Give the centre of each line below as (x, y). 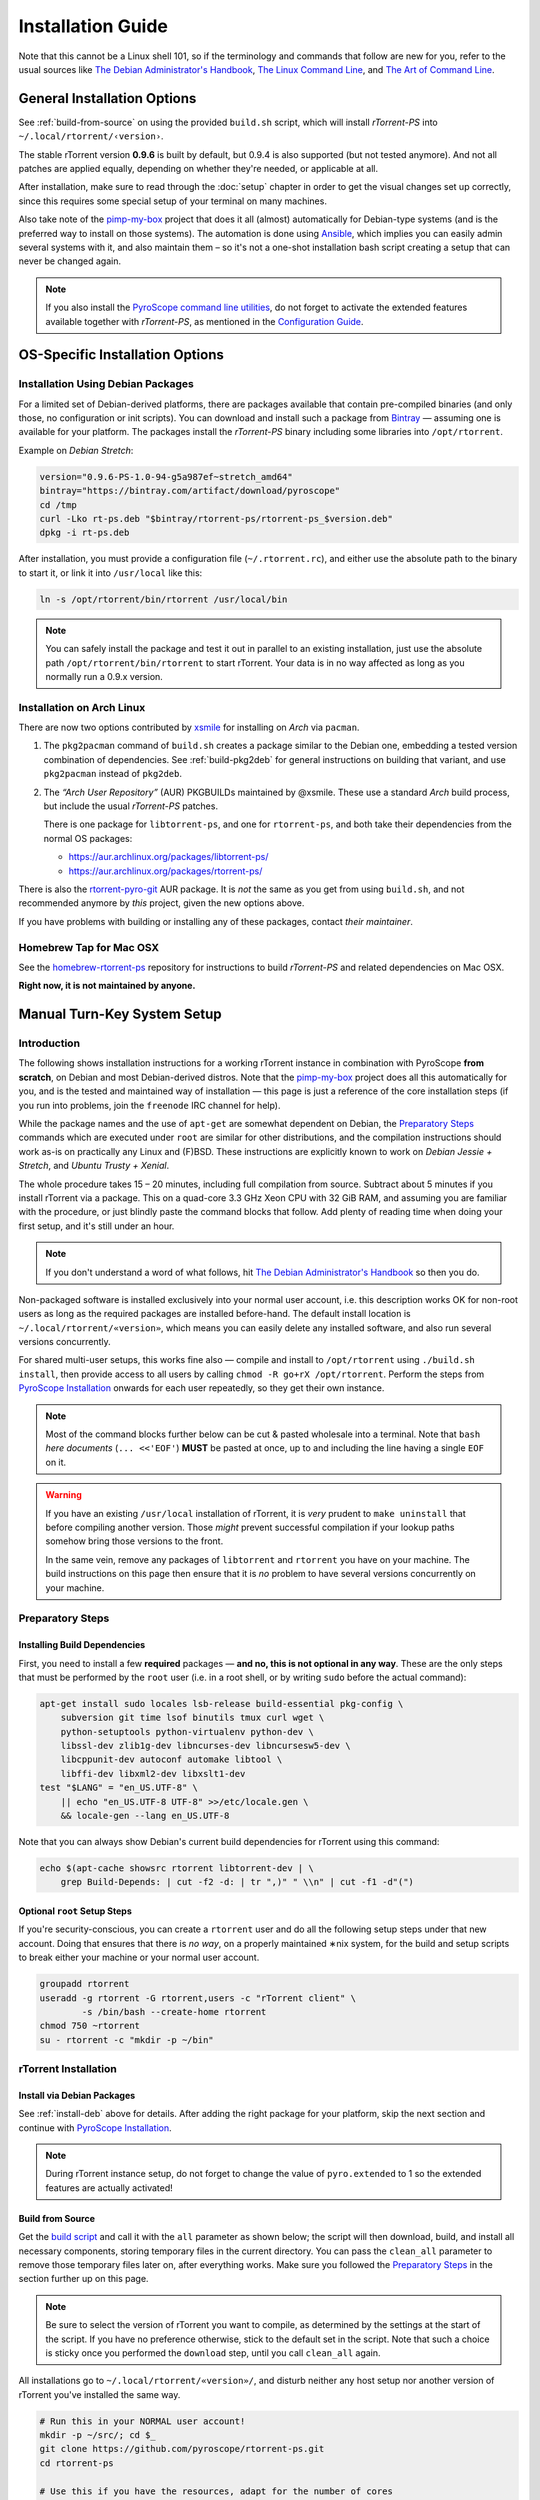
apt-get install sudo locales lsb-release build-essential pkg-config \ (221, 1703)
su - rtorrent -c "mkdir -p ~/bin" (126, 2039)
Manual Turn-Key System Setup (120, 1014)
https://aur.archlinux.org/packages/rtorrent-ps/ (165, 871)
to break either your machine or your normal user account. (139, 1957)
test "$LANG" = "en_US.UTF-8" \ (119, 1788)
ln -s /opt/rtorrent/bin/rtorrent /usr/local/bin (163, 599)
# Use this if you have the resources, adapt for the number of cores (216, 2491)
